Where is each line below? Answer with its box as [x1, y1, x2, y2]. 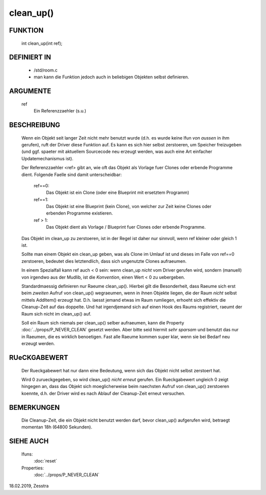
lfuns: [21, 451, 33, 457]
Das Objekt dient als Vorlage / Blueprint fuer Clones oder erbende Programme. [46, 224, 206, 230]
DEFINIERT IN [9, 53, 51, 62]
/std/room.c [33, 67, 58, 73]
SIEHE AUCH [9, 437, 49, 446]
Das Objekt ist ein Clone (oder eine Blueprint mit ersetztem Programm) [46, 190, 190, 196]
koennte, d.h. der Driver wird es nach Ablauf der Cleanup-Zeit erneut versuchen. [21, 390, 186, 396]
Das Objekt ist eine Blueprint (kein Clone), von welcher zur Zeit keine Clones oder [46, 204, 212, 210]
